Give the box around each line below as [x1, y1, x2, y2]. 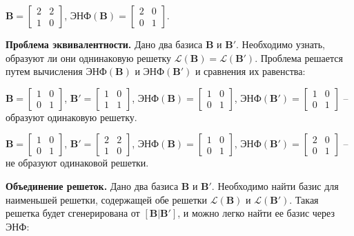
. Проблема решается [255, 50, 343, 65]
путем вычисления [6, 64, 83, 78]
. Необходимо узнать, [236, 37, 325, 51]
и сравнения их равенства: [195, 64, 306, 78]
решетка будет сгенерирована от [6, 206, 140, 220]
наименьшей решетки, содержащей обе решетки [6, 192, 208, 206]
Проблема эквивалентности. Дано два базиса [6, 37, 203, 51]
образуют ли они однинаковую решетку [6, 50, 172, 65]
